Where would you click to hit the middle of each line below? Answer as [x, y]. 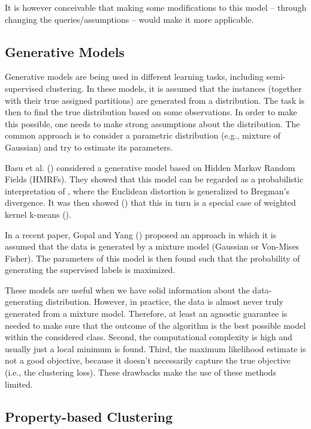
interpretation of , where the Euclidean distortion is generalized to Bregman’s [147, 190]
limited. [19, 384]
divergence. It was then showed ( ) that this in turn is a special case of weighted [150, 202]
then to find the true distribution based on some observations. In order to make [151, 112]
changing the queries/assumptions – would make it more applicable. [129, 19]
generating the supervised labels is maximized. [90, 270]
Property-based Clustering [89, 416]
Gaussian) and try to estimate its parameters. [89, 147]
